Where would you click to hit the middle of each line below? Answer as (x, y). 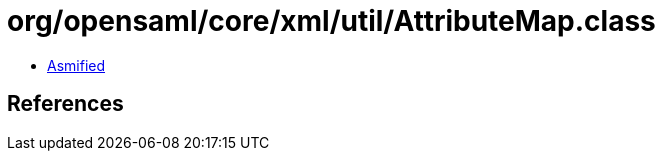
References (65, 104)
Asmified (76, 65)
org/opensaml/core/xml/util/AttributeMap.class (331, 21)
